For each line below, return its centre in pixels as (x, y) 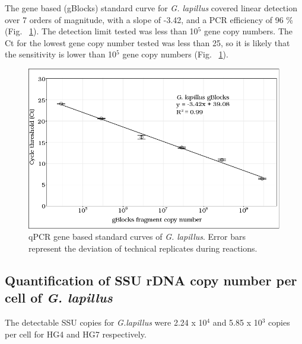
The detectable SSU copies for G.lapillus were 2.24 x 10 (106, 322)
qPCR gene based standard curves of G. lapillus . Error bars (137, 237)
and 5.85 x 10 (237, 322)
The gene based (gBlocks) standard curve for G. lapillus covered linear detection (151, 8)
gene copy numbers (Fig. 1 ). (175, 54)
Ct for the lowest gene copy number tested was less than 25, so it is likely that (147, 42)
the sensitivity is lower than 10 (61, 54)
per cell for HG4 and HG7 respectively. (76, 334)
